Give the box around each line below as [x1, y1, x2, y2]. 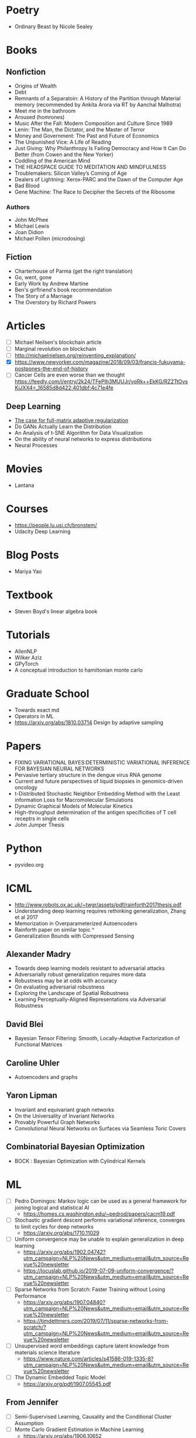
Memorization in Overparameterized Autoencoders [14, 919, 137, 927]
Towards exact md [14, 706, 60, 713]
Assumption [14, 1419, 44, 1426]
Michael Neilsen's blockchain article [14, 339, 102, 346]
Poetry [6, 4, 40, 17]
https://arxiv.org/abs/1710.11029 [23, 1229, 99, 1236]
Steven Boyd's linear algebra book [14, 608, 98, 615]
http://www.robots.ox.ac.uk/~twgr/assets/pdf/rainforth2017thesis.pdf [14, 901, 182, 908]
